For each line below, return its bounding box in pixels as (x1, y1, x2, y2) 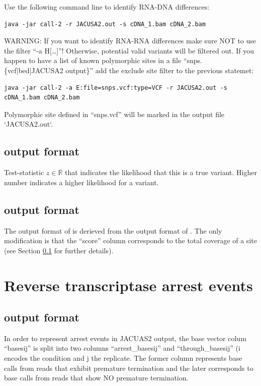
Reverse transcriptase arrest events (4, 274, 253, 295)
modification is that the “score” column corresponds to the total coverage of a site (4, 235, 257, 246)
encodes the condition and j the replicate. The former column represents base (4, 353, 242, 363)
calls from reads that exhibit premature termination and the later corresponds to (4, 362, 253, 373)
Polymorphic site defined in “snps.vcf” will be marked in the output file (4, 108, 225, 119)
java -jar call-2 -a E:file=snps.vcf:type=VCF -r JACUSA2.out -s (4, 84, 227, 91)
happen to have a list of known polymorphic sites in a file (4, 55, 182, 66)
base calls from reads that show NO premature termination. (4, 372, 189, 383)
